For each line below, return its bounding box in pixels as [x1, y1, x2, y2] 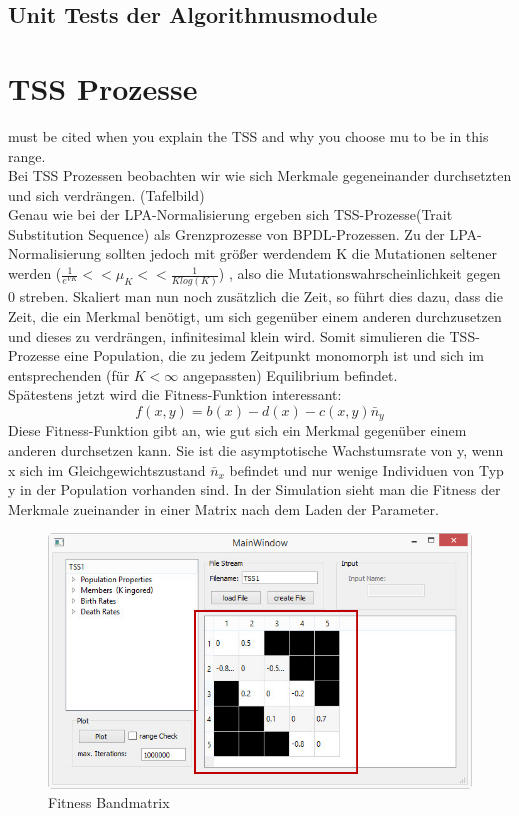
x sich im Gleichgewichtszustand [8, 459, 206, 480]
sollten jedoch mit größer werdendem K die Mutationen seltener [105, 243, 497, 264]
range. [8, 145, 46, 166]
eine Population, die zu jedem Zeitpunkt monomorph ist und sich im [64, 345, 484, 366]
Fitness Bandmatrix [48, 792, 170, 813]
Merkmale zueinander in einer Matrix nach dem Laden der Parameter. [8, 498, 439, 519]
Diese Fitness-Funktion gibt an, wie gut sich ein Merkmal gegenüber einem [8, 420, 467, 441]
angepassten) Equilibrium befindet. [182, 364, 398, 385]
